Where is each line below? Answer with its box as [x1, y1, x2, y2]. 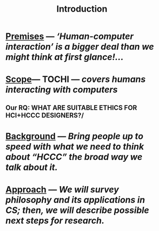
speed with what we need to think [5, 141, 144, 152]
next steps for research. [5, 215, 105, 226]
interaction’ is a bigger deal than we [5, 41, 154, 52]
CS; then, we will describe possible [5, 205, 149, 216]
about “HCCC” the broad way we [5, 151, 143, 162]
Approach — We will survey [5, 184, 119, 195]
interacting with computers [5, 84, 118, 96]
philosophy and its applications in [5, 194, 145, 206]
